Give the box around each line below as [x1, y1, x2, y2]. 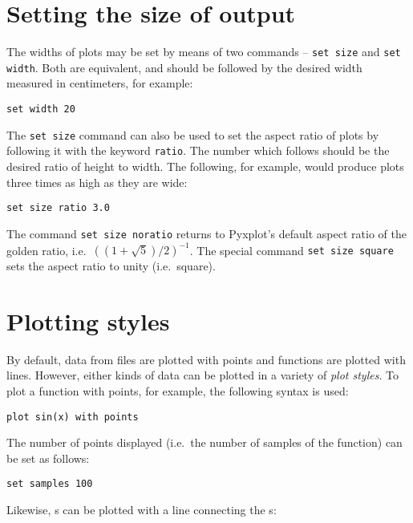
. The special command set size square [189, 241, 394, 257]
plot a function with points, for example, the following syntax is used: [6, 382, 349, 399]
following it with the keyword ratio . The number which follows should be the [6, 142, 390, 159]
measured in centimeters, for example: [6, 75, 193, 91]
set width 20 [6, 103, 75, 116]
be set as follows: [6, 449, 90, 466]
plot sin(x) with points [6, 411, 139, 423]
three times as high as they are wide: [6, 173, 188, 190]
